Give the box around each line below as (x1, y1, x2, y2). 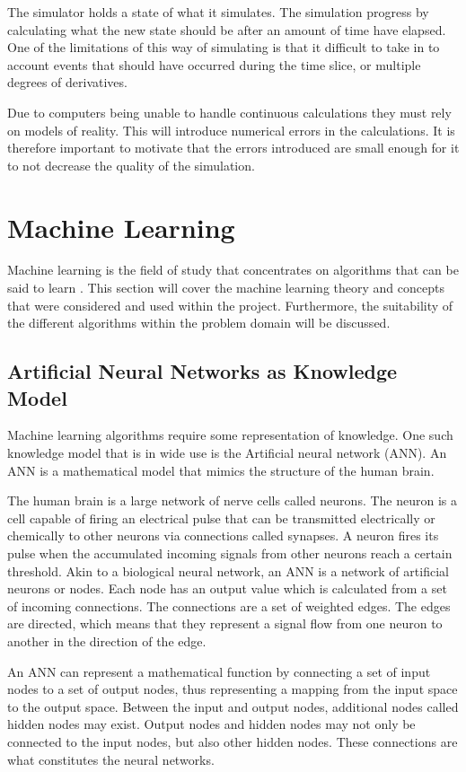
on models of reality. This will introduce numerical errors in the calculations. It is (7, 120, 455, 139)
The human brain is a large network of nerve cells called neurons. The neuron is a (7, 491, 458, 510)
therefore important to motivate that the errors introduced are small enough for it (7, 138, 460, 157)
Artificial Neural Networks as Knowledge (7, 357, 398, 385)
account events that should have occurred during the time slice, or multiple (7, 55, 421, 74)
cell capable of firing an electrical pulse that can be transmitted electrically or (7, 508, 435, 527)
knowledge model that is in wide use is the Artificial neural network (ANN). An (7, 443, 447, 462)
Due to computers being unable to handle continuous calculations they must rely (7, 102, 452, 121)
